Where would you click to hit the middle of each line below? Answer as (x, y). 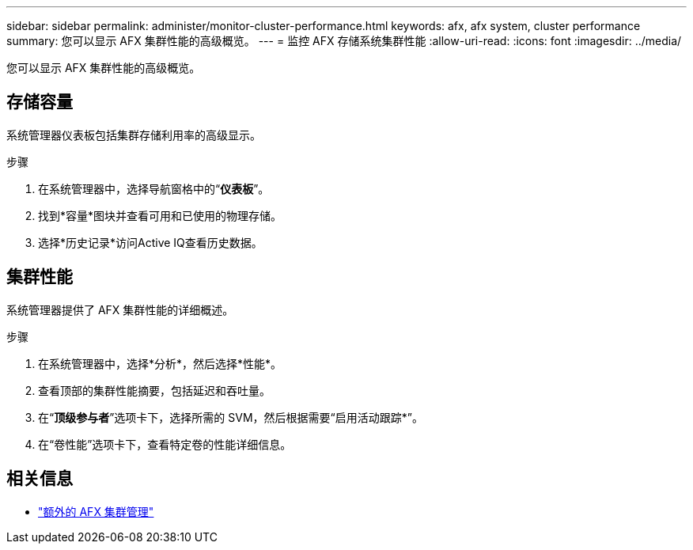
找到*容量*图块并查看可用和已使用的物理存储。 (160, 215)
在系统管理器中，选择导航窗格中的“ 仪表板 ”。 (154, 188)
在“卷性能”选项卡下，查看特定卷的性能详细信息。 (165, 444)
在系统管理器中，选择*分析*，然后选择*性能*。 (160, 363)
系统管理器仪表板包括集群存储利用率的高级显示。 (134, 135)
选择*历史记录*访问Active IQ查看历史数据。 (150, 242)
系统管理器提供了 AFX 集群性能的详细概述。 (120, 309)
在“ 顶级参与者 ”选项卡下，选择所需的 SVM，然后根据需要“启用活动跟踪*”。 (231, 417)
